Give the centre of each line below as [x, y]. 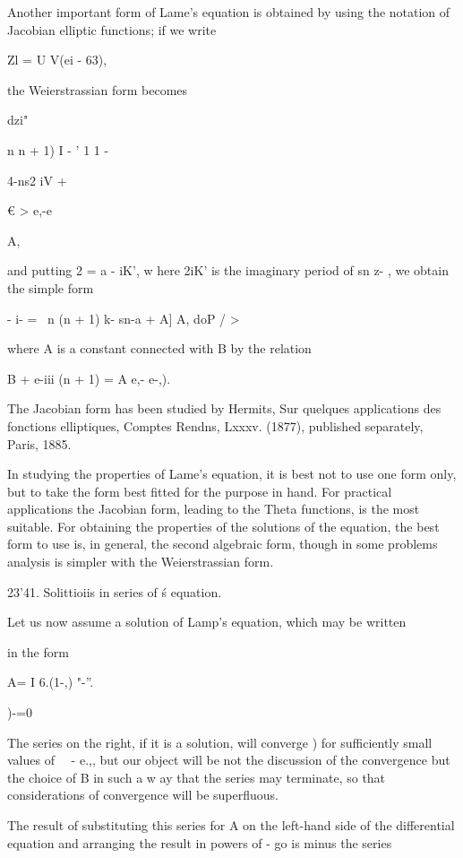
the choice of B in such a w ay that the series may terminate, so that [197, 777]
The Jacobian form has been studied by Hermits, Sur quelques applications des [224, 408]
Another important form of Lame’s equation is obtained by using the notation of [229, 12]
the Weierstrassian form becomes [98, 89]
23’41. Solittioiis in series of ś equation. [115, 591]
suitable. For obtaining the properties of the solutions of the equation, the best [223, 526]
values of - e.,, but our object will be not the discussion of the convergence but [229, 760]
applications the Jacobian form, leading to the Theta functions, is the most [214, 509]
